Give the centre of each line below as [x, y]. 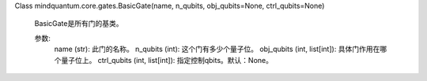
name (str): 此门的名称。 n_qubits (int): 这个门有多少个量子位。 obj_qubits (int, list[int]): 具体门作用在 [217, 49]
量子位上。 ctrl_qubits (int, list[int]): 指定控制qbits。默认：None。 [166, 60]
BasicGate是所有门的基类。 [79, 24]
